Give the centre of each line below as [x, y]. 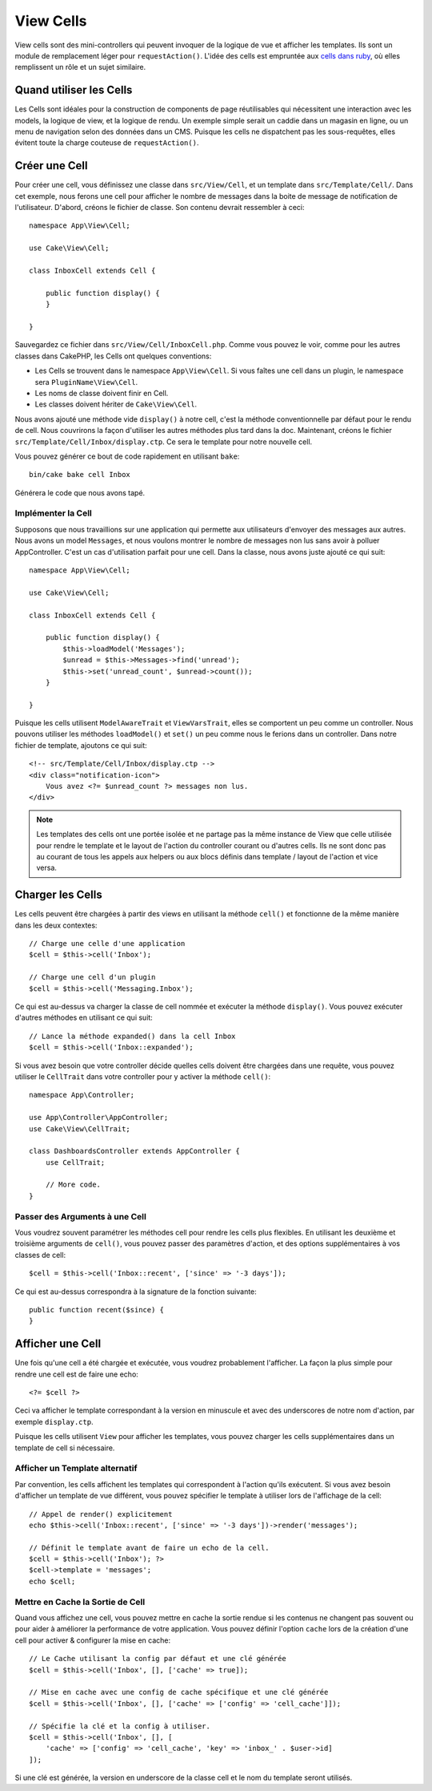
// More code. [73, 1185]
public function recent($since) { [96, 1310]
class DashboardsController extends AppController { [134, 1151]
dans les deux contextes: [56, 925]
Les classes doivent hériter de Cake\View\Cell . [116, 404]
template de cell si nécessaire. [65, 1448]
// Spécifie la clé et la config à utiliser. [120, 1726]
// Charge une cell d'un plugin [92, 977]
